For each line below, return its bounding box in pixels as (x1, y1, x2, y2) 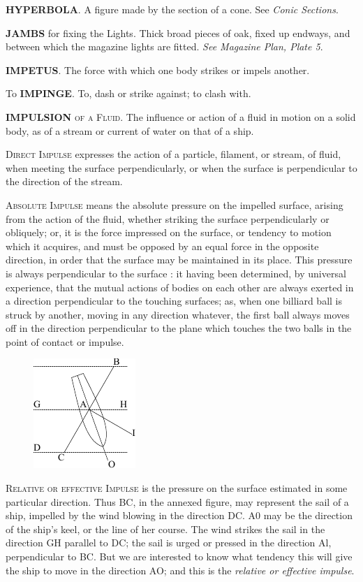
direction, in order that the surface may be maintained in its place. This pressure (6, 252, 353, 267)
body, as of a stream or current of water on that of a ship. (6, 123, 254, 138)
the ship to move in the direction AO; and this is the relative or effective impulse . (6, 562, 355, 577)
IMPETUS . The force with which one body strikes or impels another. (6, 62, 310, 77)
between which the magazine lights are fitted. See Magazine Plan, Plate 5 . (6, 39, 323, 54)
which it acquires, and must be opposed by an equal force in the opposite (6, 238, 319, 253)
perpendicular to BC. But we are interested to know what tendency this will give (6, 549, 353, 564)
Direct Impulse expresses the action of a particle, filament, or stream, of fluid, (6, 147, 341, 161)
